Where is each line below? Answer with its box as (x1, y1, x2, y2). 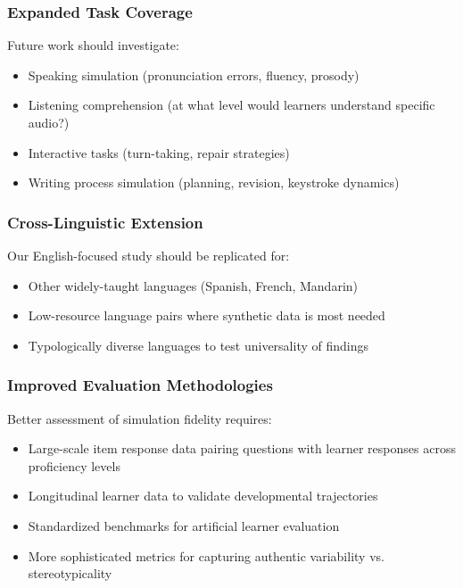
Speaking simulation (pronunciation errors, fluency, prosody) (28, 65, 360, 84)
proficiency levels (28, 456, 120, 475)
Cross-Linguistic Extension (7, 211, 203, 233)
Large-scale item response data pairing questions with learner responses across (28, 439, 456, 458)
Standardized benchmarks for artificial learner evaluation (28, 516, 340, 534)
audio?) (28, 113, 70, 131)
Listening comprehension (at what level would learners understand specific (28, 95, 435, 114)
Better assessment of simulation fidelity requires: (7, 409, 272, 427)
